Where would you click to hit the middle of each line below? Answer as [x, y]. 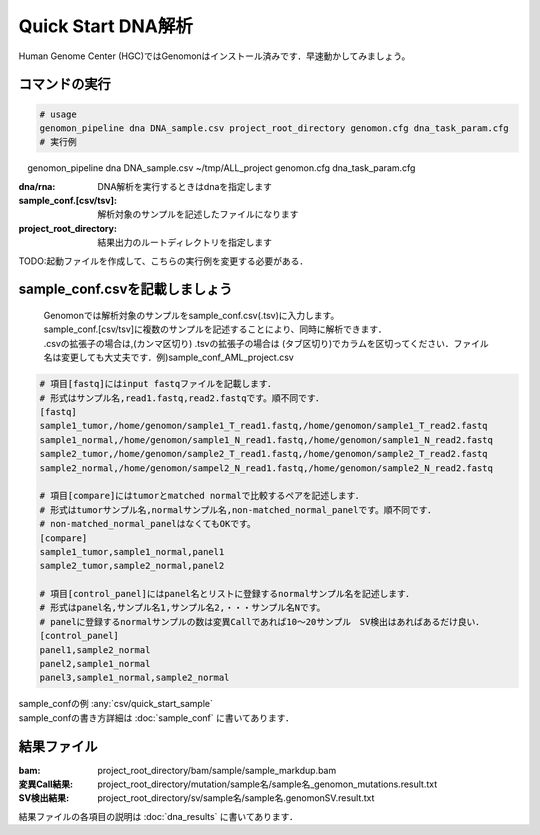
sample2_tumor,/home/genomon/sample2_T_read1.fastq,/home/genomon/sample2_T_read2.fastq [264, 454]
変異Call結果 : [46, 784]
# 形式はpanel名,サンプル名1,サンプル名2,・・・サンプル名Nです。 [182, 608]
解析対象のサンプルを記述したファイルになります [198, 214]
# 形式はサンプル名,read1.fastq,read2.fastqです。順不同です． [182, 398]
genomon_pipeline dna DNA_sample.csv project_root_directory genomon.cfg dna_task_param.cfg [274, 128]
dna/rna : [37, 186]
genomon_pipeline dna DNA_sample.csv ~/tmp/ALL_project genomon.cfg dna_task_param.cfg [221, 168]
